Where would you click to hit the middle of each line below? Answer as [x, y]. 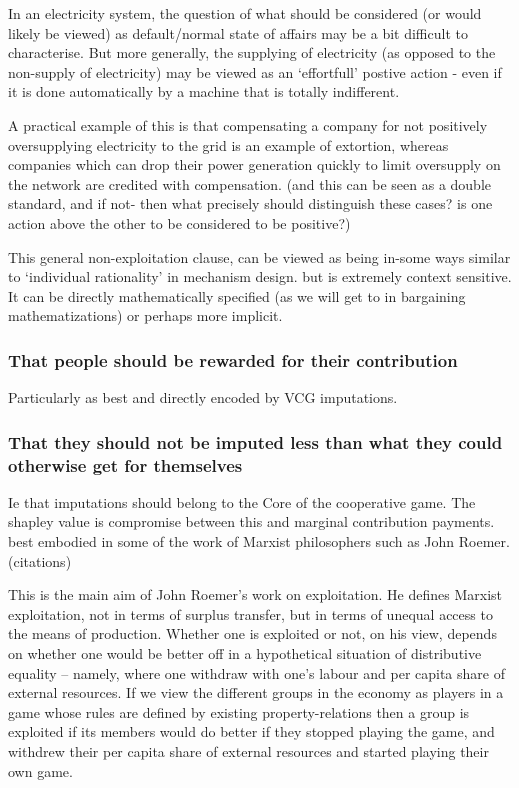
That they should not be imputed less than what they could [255, 441]
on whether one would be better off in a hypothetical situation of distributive [245, 653]
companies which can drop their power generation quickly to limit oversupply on [254, 164]
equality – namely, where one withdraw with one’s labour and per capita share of [256, 672]
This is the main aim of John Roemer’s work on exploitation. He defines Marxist [255, 594]
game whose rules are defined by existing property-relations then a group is [239, 711]
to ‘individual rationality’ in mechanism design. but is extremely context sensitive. [260, 276]
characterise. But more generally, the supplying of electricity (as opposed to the [252, 52]
